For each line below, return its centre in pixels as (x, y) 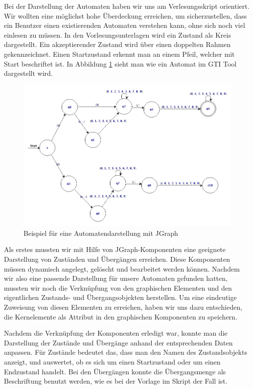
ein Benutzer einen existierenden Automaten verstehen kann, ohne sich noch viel (125, 25)
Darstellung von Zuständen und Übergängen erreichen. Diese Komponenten (117, 259)
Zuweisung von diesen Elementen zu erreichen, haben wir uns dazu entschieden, (123, 307)
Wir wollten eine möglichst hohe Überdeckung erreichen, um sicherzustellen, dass (126, 15)
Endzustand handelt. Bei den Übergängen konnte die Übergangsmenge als (115, 371)
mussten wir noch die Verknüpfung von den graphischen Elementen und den (118, 287)
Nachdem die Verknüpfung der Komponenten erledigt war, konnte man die (116, 333)
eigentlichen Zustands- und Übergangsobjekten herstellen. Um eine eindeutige (120, 297)
